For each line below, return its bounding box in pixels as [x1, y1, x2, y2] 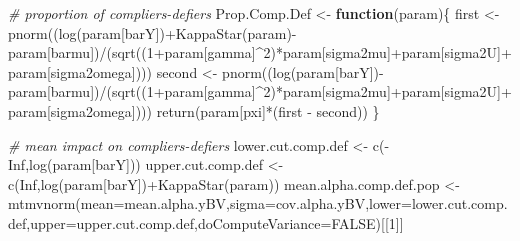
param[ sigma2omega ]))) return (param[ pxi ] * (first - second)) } [8, 100, 380, 121]
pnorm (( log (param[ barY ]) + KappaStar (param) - [8, 22, 297, 43]
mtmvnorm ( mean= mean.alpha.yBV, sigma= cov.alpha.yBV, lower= [8, 193, 412, 214]
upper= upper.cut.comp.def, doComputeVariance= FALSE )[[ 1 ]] [30, 212, 404, 233]
